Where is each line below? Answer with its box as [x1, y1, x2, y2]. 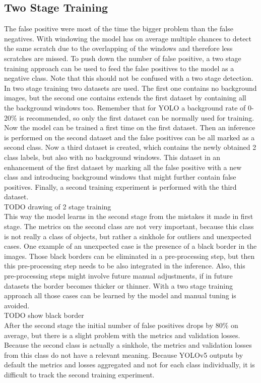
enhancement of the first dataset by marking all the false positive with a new [4, 161, 242, 172]
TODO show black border [4, 310, 84, 320]
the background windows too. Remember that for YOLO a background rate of [4, 102, 246, 113]
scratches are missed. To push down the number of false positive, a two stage [4, 52, 241, 63]
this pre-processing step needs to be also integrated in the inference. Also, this [4, 260, 245, 271]
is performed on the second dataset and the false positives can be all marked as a [4, 132, 255, 142]
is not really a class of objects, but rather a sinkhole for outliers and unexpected [4, 231, 251, 241]
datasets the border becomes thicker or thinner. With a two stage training [4, 280, 233, 291]
